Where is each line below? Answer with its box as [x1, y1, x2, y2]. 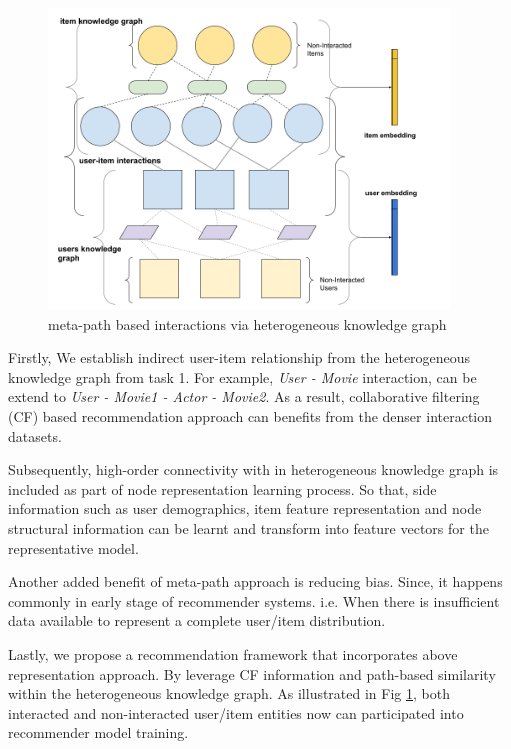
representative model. [8, 537, 139, 558]
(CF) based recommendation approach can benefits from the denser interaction [8, 406, 493, 427]
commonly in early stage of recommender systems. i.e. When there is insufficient [8, 590, 500, 611]
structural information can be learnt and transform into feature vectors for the [8, 518, 489, 539]
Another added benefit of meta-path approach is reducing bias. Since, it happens [8, 571, 503, 592]
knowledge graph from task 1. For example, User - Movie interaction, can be [8, 366, 477, 387]
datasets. [8, 425, 62, 446]
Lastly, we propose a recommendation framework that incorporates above [8, 644, 458, 664]
